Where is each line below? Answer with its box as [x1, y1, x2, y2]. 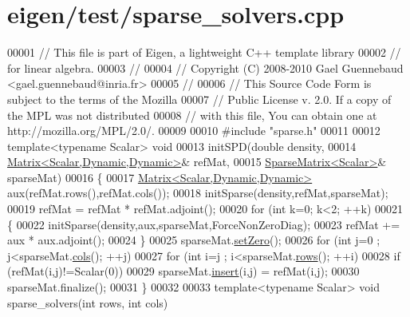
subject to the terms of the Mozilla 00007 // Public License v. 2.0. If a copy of [7, 90, 392, 107]
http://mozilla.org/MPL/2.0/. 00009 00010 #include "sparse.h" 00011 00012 [7, 122, 380, 139]
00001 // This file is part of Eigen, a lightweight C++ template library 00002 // [7, 44, 401, 61]
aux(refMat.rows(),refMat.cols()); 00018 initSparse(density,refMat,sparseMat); [7, 184, 388, 201]
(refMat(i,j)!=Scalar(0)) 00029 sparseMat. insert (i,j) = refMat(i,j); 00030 [7, 263, 360, 279]
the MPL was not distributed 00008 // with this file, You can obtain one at [7, 106, 377, 123]
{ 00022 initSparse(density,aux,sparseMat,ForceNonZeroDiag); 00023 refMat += [7, 216, 400, 232]
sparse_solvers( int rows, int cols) [7, 294, 168, 311]
